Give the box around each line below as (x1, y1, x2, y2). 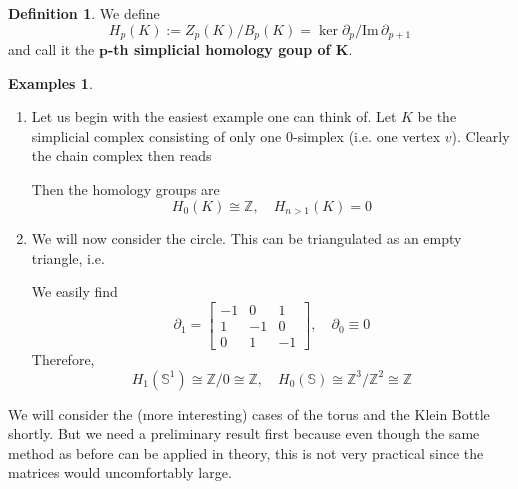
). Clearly (451, 125, 510, 146)
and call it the (8, 39, 95, 60)
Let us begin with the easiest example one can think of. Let (31, 106, 397, 127)
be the (417, 106, 457, 127)
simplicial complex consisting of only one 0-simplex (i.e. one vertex (31, 125, 441, 146)
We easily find (31, 281, 118, 302)
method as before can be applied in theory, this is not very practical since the (8, 442, 484, 463)
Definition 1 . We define (8, 3, 160, 23)
